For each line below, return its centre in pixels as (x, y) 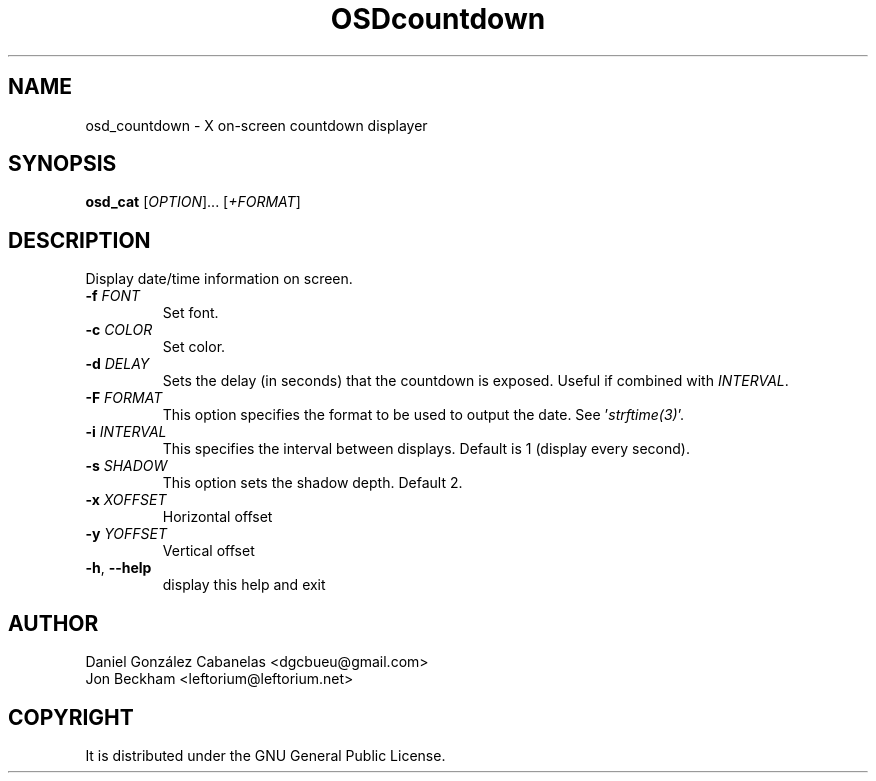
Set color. (194, 347)
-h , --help (118, 568)
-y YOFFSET (126, 534)
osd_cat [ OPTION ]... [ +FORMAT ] (193, 202)
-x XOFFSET (126, 500)
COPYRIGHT (71, 717)
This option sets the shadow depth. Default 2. (312, 483)
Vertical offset (208, 551)
